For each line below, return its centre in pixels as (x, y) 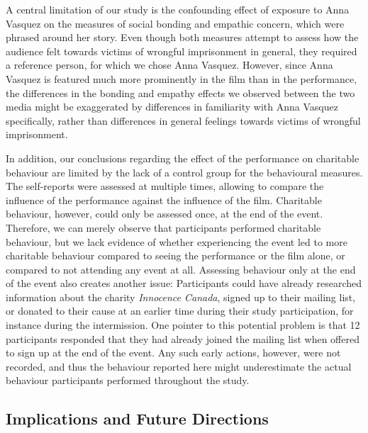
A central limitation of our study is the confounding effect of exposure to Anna (178, 9)
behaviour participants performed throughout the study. (128, 380)
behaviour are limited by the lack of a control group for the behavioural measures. (184, 172)
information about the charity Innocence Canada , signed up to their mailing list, (181, 297)
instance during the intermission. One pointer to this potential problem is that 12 (183, 325)
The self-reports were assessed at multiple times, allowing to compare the (165, 186)
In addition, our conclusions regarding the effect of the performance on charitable (183, 158)
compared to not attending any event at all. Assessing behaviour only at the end (181, 269)
